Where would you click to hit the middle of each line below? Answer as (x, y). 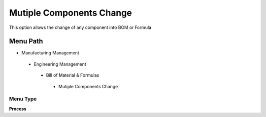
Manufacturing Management (50, 53)
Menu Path (26, 41)
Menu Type (23, 99)
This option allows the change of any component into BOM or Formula (80, 27)
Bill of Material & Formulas (73, 75)
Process (18, 109)
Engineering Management (60, 64)
